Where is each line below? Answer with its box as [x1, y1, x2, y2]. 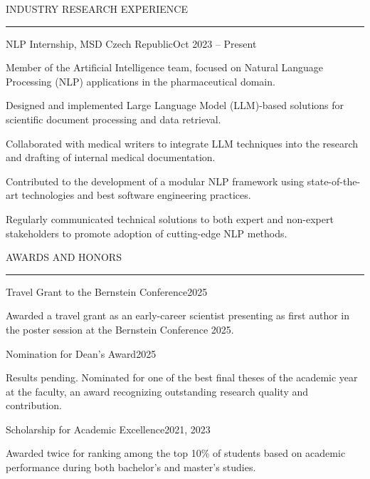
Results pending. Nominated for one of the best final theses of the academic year [6, 370, 358, 385]
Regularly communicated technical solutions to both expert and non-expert [6, 211, 334, 226]
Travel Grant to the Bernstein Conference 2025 [6, 284, 208, 299]
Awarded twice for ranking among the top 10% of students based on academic [6, 445, 346, 460]
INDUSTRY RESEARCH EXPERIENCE [6, 1, 188, 16]
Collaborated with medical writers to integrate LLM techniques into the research [6, 135, 359, 150]
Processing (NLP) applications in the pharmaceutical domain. [6, 73, 275, 88]
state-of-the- [307, 173, 361, 188]
